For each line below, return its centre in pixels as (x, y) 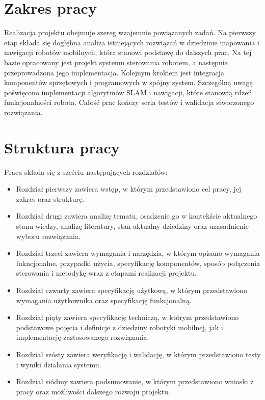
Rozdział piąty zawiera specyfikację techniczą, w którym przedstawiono (127, 317)
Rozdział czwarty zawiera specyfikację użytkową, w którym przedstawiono (131, 290)
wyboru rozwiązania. (48, 236)
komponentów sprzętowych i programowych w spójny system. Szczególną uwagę (128, 82)
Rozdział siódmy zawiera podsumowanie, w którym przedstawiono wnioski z (135, 381)
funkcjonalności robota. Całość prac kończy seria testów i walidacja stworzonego (129, 102)
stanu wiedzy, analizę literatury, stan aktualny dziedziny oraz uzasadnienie (132, 225)
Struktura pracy (62, 147)
